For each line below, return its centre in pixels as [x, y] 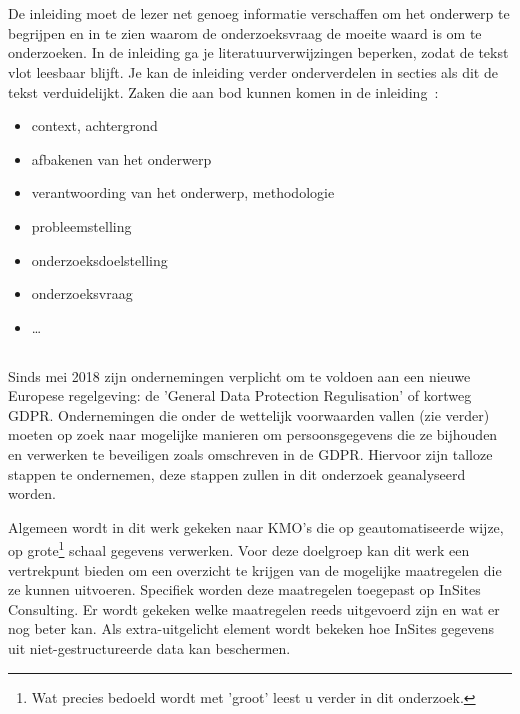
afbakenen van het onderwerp [121, 158]
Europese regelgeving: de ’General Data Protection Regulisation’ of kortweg [240, 395]
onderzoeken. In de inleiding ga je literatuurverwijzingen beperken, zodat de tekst [258, 52]
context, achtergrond [94, 125]
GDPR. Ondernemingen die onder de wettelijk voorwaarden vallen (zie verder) [249, 414]
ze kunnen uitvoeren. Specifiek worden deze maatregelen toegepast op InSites [244, 589]
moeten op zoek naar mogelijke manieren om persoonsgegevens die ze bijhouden [253, 434]
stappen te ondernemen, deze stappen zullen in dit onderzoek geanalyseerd [237, 473]
